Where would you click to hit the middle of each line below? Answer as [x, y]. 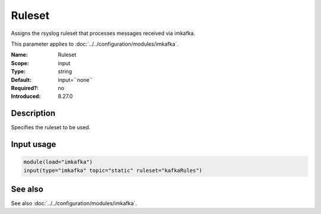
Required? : [25, 88]
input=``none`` [75, 79]
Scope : [20, 63]
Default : [21, 79]
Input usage [34, 144]
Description [33, 114]
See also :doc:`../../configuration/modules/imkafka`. [74, 203]
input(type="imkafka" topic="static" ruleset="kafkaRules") [113, 170]
